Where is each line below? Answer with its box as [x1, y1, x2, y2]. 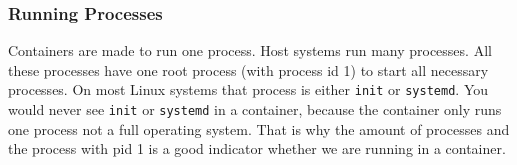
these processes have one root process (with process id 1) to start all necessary [8, 59, 489, 80]
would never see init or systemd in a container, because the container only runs [8, 99, 502, 120]
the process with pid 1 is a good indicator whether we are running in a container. [8, 138, 506, 159]
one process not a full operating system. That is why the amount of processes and [8, 118, 510, 139]
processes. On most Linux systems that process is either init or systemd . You [8, 79, 489, 100]
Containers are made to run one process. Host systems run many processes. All [8, 40, 492, 61]
